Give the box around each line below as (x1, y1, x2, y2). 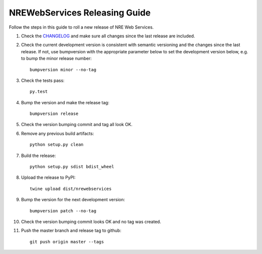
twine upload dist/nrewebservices (30, 186, 112, 191)
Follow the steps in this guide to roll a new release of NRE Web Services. (9, 24, 154, 30)
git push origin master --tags (30, 239, 104, 244)
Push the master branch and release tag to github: (21, 228, 121, 234)
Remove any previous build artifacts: (21, 130, 94, 136)
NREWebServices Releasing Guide (9, 7, 151, 18)
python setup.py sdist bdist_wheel (30, 164, 115, 170)
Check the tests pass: (21, 78, 65, 83)
